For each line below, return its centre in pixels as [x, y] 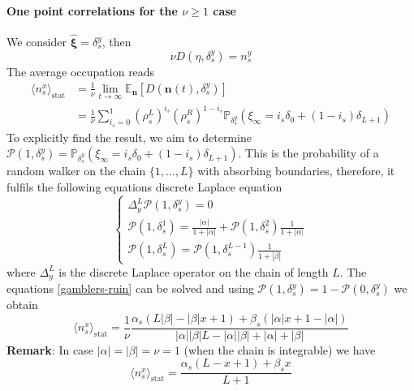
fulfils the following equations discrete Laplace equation [144, 186]
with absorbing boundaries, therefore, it [296, 171]
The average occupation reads [81, 71]
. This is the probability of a [308, 153]
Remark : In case [50, 349]
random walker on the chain [76, 171]
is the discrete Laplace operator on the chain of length [194, 271]
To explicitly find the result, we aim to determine [129, 137]
